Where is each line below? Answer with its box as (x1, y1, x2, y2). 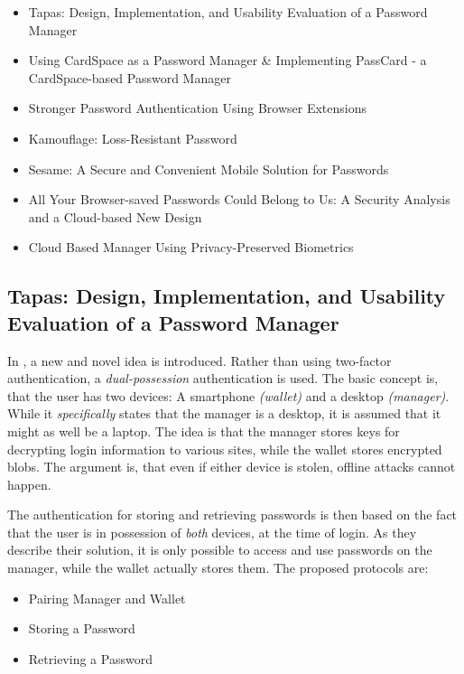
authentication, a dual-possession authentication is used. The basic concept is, (7, 369, 439, 388)
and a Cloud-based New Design (28, 207, 202, 226)
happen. (7, 474, 51, 493)
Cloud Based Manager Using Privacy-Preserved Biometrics (28, 238, 354, 257)
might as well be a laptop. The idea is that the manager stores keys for (7, 421, 400, 440)
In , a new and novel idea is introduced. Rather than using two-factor (7, 351, 392, 370)
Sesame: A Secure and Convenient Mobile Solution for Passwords (28, 159, 389, 178)
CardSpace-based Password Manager (28, 68, 231, 87)
